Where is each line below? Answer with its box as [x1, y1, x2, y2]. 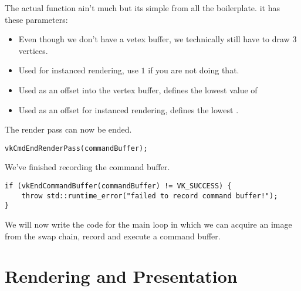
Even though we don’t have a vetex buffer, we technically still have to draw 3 [18, 33, 297, 45]
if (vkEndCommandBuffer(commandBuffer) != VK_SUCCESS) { [5, 182, 232, 190]
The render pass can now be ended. [5, 123, 132, 136]
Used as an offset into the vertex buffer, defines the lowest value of [18, 83, 258, 96]
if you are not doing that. [148, 64, 239, 76]
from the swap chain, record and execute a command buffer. [5, 229, 221, 242]
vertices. [18, 44, 48, 56]
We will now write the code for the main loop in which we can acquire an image [5, 218, 292, 230]
